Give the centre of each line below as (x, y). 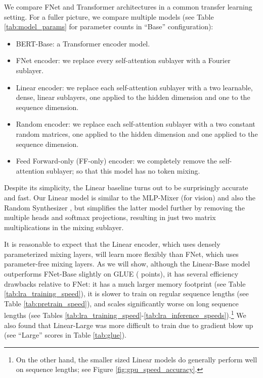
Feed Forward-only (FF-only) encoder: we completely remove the (116, 161)
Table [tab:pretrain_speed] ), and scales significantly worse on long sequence (121, 303)
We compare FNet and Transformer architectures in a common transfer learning (128, 7)
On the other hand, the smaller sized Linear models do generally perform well (137, 359)
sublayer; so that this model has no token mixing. (123, 170)
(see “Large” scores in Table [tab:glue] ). (65, 335)
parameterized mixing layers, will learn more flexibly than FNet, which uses (121, 254)
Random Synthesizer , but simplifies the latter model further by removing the (124, 207)
